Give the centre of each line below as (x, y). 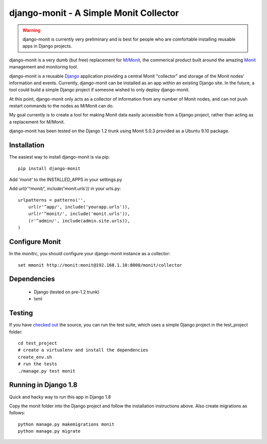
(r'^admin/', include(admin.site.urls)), (79, 221)
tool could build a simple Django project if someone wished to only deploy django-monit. (99, 90)
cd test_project (38, 343)
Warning (31, 30)
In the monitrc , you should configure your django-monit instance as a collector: (90, 254)
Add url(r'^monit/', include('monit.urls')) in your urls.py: (65, 189)
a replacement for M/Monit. (37, 122)
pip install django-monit (49, 168)
